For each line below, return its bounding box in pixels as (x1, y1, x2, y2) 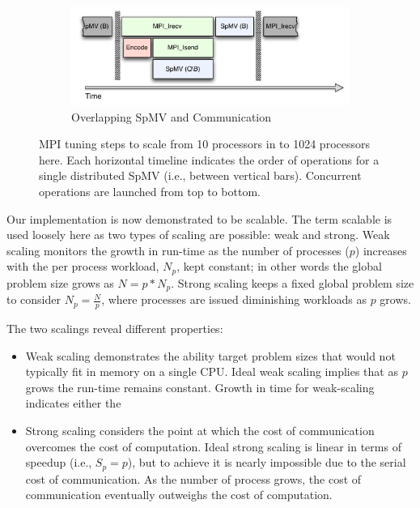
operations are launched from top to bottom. (39, 182, 261, 199)
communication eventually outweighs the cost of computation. (25, 486, 333, 503)
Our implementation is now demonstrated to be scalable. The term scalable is (6, 210, 392, 227)
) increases (354, 241, 407, 258)
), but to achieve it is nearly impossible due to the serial (127, 454, 406, 471)
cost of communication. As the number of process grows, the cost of (25, 470, 362, 487)
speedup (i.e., (25, 454, 92, 471)
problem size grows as (6, 274, 114, 291)
